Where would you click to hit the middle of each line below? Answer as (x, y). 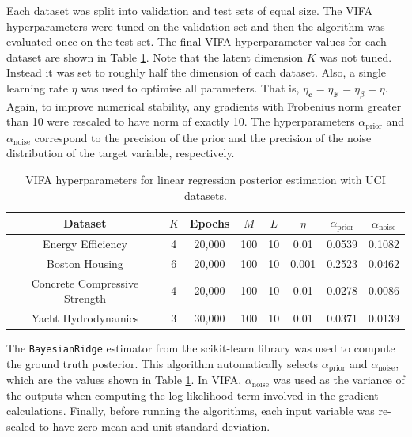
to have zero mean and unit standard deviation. (155, 426)
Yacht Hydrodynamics (85, 318)
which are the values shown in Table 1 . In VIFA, (124, 380)
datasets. (206, 195)
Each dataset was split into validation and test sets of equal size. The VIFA (189, 10)
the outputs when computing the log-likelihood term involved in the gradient (193, 395)
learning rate (37, 87)
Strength (85, 298)
